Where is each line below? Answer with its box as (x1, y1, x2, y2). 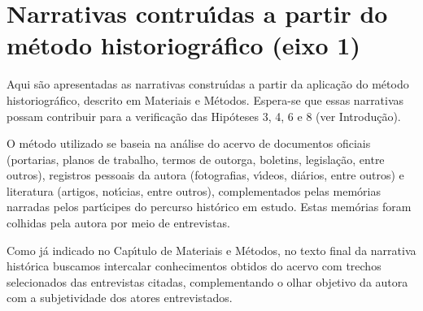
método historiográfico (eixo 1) (7, 28, 360, 62)
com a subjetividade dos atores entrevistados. (7, 289, 233, 306)
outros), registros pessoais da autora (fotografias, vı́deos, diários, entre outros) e (7, 166, 404, 184)
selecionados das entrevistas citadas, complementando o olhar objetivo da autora (7, 273, 408, 290)
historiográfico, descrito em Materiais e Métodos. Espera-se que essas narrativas (7, 91, 404, 108)
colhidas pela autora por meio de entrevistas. (7, 214, 230, 231)
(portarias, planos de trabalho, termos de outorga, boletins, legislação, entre (7, 150, 385, 167)
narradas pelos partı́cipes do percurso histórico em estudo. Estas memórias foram (7, 198, 412, 215)
